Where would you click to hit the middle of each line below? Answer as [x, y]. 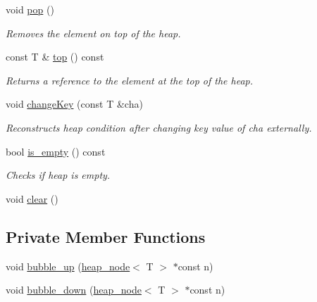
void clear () [32, 198]
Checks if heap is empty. [58, 175]
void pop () [30, 9]
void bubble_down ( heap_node [74, 290]
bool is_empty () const [56, 151]
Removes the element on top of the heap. [93, 33]
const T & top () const [55, 57]
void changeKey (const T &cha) [74, 104]
